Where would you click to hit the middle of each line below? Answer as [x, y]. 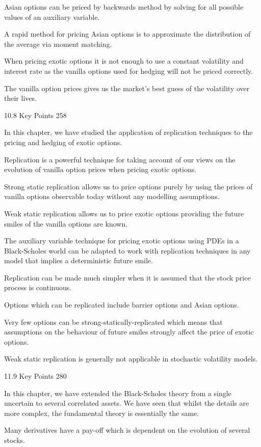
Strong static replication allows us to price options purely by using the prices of [128, 186]
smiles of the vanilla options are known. [66, 223]
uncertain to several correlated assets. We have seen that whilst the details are [127, 403]
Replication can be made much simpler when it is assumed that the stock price [127, 277]
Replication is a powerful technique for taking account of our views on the [120, 159]
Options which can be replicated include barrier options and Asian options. [122, 305]
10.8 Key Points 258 [35, 115]
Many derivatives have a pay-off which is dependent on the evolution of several [127, 430]
